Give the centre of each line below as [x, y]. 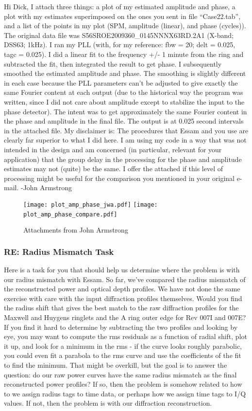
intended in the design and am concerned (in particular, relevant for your [113, 149]
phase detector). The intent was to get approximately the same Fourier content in [126, 111]
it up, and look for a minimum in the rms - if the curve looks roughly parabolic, [123, 346]
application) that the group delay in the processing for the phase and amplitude [123, 159]
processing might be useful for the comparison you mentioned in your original [119, 178]
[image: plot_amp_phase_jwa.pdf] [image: [91, 205]
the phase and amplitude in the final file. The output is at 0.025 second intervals [124, 121]
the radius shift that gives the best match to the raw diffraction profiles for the [121, 308]
